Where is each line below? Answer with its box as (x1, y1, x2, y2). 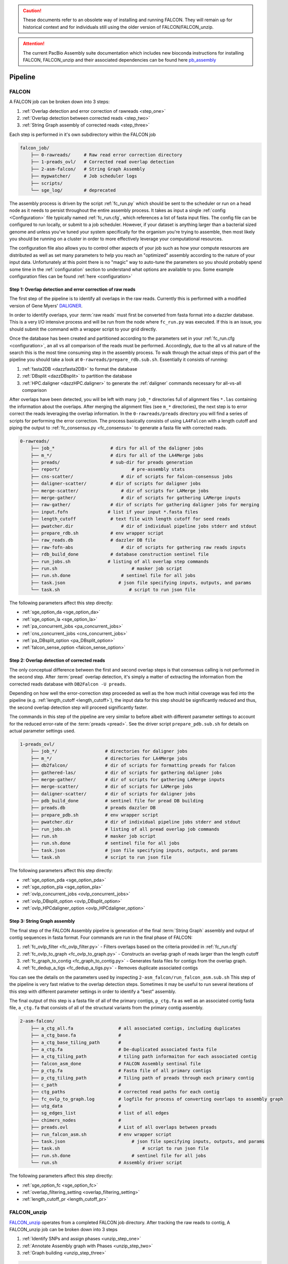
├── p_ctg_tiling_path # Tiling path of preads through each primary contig (30, 1075, 254, 1080)
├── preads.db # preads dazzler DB (30, 805, 156, 811)
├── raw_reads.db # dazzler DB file (30, 537, 156, 543)
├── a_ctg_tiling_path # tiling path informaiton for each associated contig (30, 1054, 257, 1059)
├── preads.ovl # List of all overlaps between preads (30, 1124, 217, 1130)
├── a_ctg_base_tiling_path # (30, 1040, 121, 1045)
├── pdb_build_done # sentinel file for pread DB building (30, 798, 204, 804)
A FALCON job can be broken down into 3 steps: (9, 99, 110, 105)
